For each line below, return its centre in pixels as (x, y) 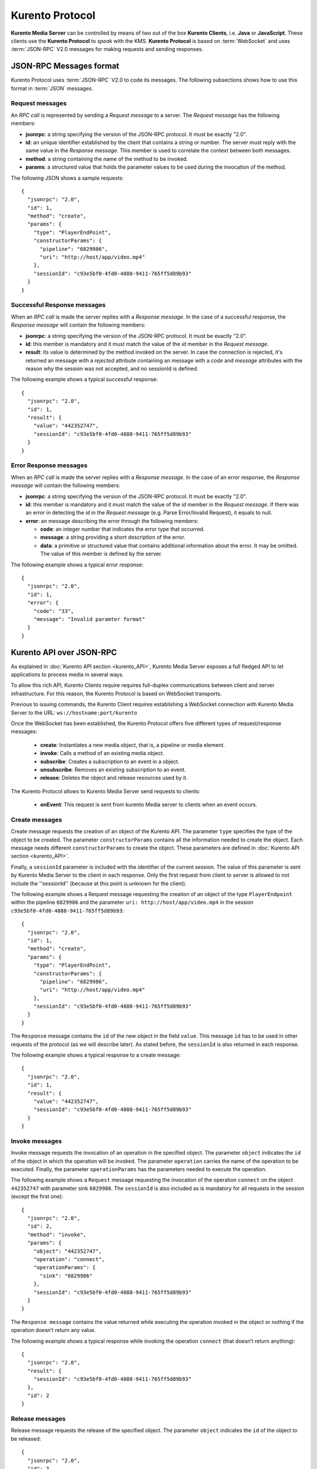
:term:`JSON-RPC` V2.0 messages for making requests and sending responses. (107, 49)
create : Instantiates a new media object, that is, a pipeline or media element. (133, 745)
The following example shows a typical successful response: (85, 380)
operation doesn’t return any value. (53, 1330)
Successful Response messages (58, 305)
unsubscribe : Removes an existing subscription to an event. (113, 769)
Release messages (38, 1419)
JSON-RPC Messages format (65, 66)
